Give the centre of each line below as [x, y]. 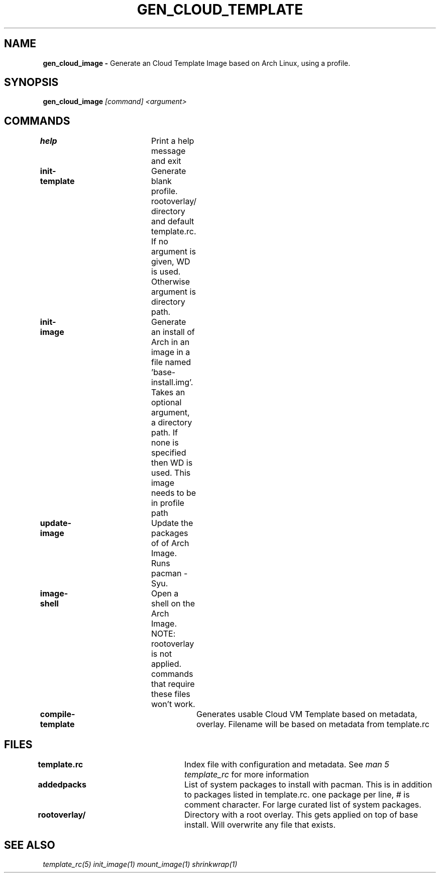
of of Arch [170, 543]
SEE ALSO [30, 845]
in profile [168, 503]
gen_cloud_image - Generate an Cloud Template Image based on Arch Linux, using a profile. [197, 63]
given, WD [171, 262]
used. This [171, 473]
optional [166, 403]
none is [165, 443]
